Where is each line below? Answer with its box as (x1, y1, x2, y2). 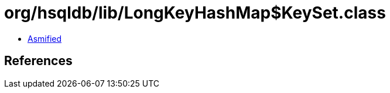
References (4, 53, 73, 69)
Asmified (28, 33, 62, 44)
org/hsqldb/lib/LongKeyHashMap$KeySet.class (4, 3, 386, 23)
